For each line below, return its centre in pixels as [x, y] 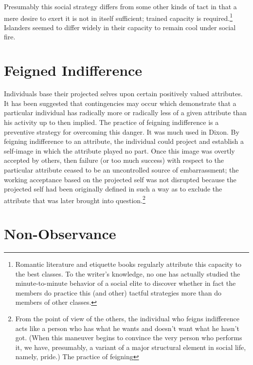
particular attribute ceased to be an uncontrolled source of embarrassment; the [121, 169]
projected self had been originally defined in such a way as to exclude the [113, 189]
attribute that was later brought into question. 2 [75, 199]
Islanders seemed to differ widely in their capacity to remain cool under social [120, 27]
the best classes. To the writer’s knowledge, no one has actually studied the [128, 273]
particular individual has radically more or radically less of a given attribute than [126, 113]
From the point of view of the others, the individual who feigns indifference [127, 319]
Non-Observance [60, 234]
